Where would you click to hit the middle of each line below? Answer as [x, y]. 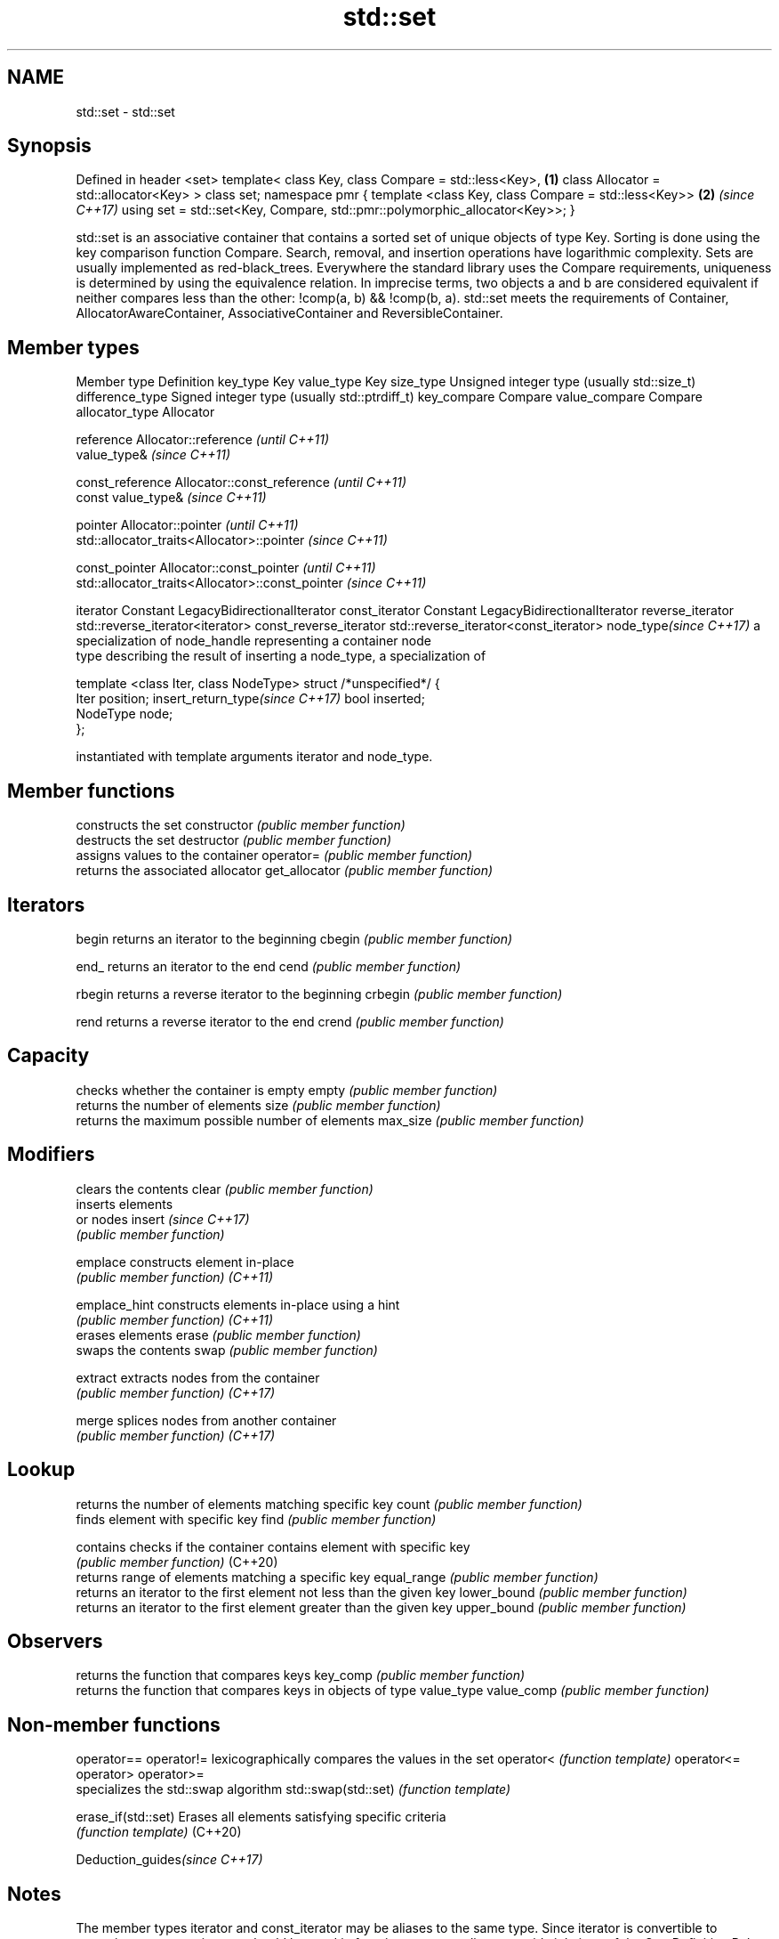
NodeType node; [124, 714]
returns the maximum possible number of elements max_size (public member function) [330, 1120]
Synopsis [49, 146]
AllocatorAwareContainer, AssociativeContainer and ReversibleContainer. [289, 313]
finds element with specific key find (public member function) [256, 1519]
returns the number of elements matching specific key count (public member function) [329, 1504]
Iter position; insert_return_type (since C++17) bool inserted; [250, 699]
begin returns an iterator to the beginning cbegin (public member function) [294, 938]
